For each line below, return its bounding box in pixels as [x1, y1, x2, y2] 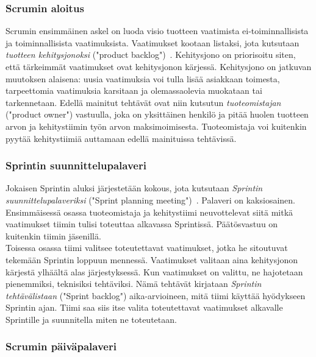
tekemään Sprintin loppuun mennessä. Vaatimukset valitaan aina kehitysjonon [5, 253, 298, 266]
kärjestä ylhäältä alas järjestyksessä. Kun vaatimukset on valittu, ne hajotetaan [5, 265, 303, 278]
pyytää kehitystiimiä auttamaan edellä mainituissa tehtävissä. [5, 132, 237, 144]
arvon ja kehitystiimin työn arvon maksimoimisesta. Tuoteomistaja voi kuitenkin [5, 119, 307, 132]
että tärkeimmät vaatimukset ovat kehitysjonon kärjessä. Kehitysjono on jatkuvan [5, 60, 312, 72]
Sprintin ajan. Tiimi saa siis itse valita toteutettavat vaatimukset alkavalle [5, 301, 283, 314]
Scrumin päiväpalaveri [5, 339, 117, 354]
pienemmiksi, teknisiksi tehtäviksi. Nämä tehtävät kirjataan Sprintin [5, 277, 262, 290]
